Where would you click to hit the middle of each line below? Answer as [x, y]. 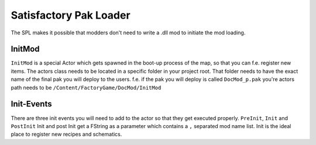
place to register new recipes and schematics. [66, 135]
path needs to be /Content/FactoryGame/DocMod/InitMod [86, 87]
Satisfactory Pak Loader [71, 15]
